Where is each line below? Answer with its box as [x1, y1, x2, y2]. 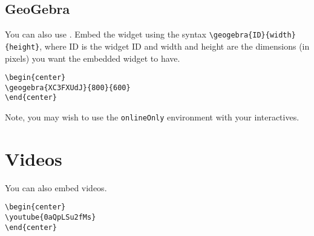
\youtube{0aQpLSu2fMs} [5, 213, 96, 222]
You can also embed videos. [5, 181, 107, 194]
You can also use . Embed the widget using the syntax [5, 28, 206, 41]
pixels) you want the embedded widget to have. [5, 51, 180, 64]
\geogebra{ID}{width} [209, 31, 296, 40]
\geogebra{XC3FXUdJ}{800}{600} [5, 83, 131, 92]
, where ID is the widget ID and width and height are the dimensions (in [39, 39, 310, 52]
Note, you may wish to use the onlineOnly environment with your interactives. [5, 111, 299, 123]
